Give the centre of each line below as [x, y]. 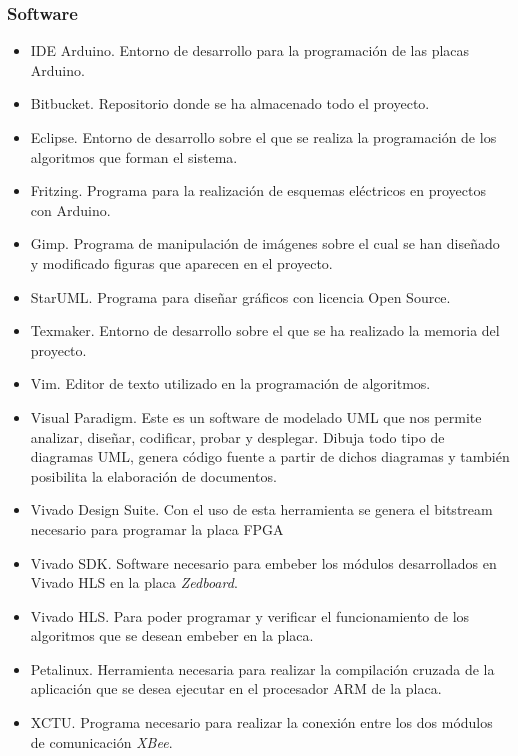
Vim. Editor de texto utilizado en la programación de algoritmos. [230, 383]
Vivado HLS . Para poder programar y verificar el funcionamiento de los [250, 615]
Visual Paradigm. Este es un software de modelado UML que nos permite [256, 416]
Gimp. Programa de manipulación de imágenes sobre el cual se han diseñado [265, 243]
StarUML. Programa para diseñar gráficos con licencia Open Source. [240, 296]
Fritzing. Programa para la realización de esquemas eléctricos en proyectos [258, 190]
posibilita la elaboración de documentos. [153, 475]
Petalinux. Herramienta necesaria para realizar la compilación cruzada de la [262, 668]
